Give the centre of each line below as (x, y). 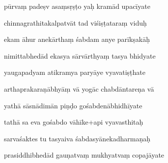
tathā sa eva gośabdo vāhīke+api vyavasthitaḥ (74, 122)
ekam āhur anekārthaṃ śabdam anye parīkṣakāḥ (77, 39)
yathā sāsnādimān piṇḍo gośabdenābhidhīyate (73, 105)
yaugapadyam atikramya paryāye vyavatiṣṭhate (75, 72)
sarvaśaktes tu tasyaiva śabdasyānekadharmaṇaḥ (77, 138)
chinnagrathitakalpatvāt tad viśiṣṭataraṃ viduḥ (75, 22)
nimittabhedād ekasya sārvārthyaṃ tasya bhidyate (80, 55)
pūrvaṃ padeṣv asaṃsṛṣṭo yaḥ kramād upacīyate (77, 6)
